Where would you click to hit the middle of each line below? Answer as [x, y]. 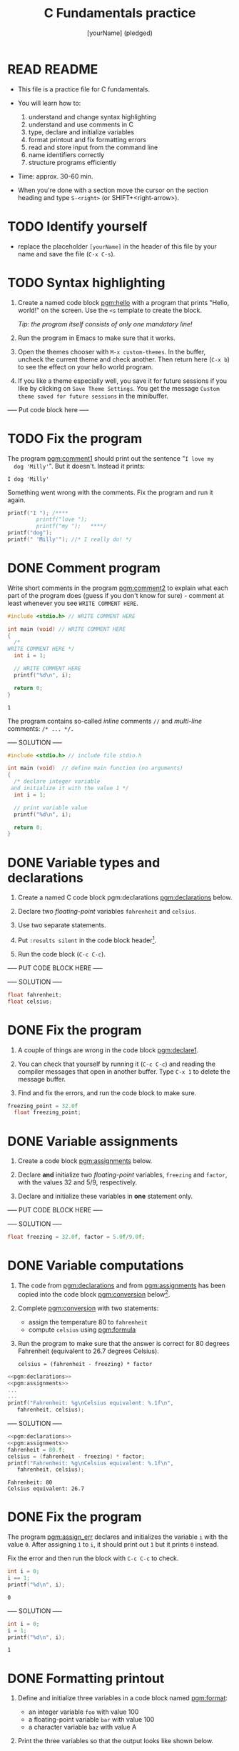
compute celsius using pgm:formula [82, 1330]
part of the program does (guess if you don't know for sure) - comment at [116, 595]
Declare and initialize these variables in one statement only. [105, 1196]
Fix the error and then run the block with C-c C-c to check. [93, 1558]
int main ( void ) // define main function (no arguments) [95, 768]
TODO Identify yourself [77, 226]
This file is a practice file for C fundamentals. [83, 89]
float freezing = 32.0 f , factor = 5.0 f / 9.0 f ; [76, 1237]
